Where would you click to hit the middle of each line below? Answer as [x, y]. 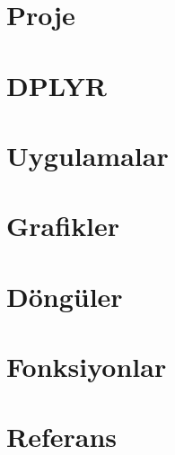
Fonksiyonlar [87, 367]
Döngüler [65, 296]
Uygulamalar [87, 155]
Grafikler [63, 226]
